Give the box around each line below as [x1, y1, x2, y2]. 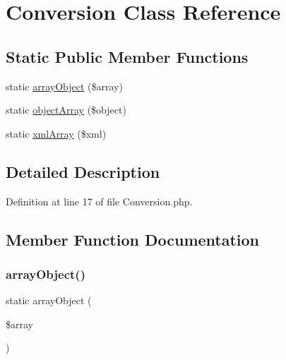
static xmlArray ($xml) [6, 126, 107, 140]
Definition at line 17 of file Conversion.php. [6, 193, 193, 208]
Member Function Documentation [6, 228, 260, 250]
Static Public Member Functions [6, 45, 249, 67]
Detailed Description [6, 160, 160, 182]
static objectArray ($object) [6, 102, 126, 117]
